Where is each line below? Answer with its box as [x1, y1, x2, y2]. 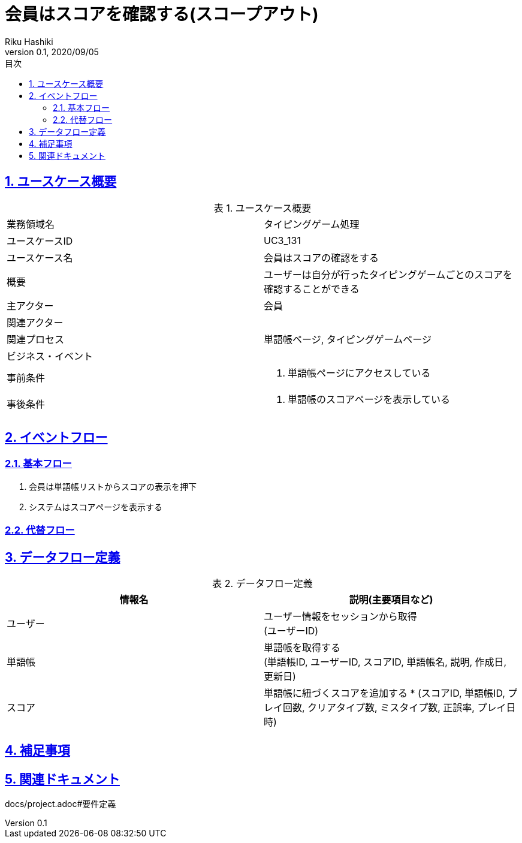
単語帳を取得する [264, 642, 341, 654]
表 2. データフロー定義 [212, 577, 313, 590]
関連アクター [7, 316, 64, 329]
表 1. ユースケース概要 [213, 201, 312, 214]
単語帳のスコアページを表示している [288, 393, 450, 405]
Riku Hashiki [5, 36, 53, 47]
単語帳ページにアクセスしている [288, 366, 431, 379]
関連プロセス [7, 333, 65, 345]
